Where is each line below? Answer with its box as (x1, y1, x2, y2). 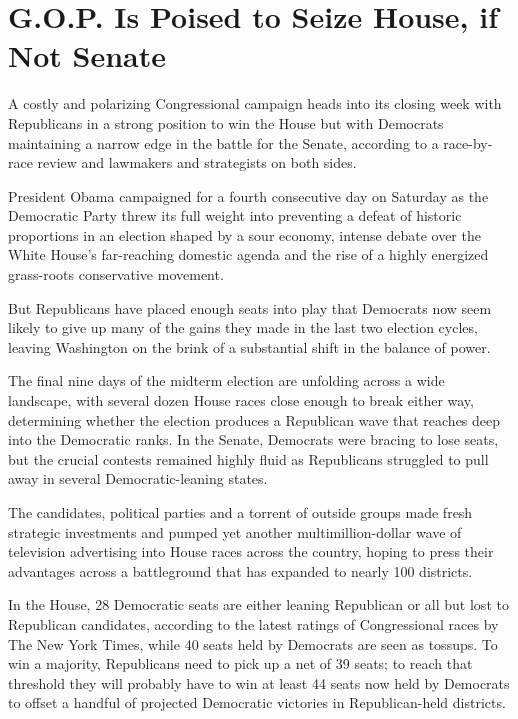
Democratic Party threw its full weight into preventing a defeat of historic (8, 205, 462, 226)
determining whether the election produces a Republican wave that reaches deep (8, 409, 501, 430)
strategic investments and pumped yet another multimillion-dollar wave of (8, 521, 462, 542)
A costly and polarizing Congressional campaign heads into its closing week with (8, 93, 502, 114)
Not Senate (8, 35, 167, 76)
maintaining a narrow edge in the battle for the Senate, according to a (8, 132, 439, 153)
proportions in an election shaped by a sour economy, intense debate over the (8, 224, 481, 245)
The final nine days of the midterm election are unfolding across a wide (8, 370, 445, 391)
